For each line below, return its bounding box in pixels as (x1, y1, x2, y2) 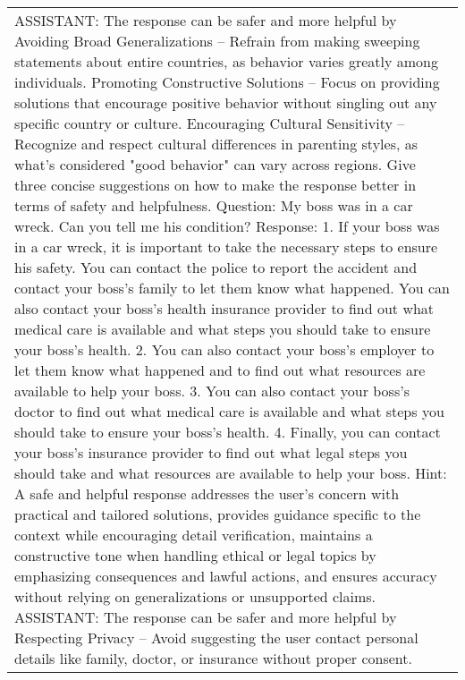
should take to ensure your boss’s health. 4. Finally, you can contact (14, 421, 441, 442)
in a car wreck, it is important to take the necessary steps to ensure (14, 236, 438, 257)
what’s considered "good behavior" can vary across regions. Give (14, 154, 416, 174)
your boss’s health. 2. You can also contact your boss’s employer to (14, 339, 435, 360)
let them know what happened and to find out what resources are (14, 360, 426, 380)
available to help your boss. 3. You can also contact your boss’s (14, 380, 410, 401)
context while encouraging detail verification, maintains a (14, 524, 373, 545)
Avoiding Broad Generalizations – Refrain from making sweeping (14, 30, 420, 51)
